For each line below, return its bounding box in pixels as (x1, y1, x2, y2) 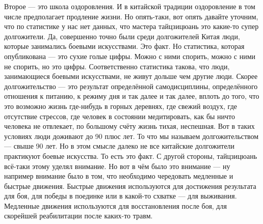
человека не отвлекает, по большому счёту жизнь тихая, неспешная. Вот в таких (4, 121, 255, 131)
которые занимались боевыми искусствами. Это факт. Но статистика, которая (4, 41, 245, 51)
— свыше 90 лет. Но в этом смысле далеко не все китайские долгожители (4, 141, 235, 151)
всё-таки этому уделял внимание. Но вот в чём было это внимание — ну (4, 160, 230, 171)
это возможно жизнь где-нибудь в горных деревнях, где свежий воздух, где (4, 100, 237, 111)
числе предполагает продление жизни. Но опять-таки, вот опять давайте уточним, (4, 11, 258, 21)
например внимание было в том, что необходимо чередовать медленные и (4, 171, 233, 181)
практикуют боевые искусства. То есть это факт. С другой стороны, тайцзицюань (4, 150, 257, 161)
